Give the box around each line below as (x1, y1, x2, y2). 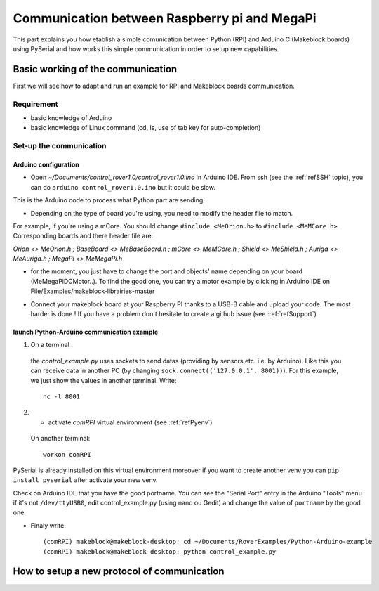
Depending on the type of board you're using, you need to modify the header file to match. (30, 209, 293, 217)
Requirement (13, 99, 59, 109)
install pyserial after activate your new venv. (13, 476, 158, 484)
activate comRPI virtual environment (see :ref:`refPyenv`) (48, 418, 213, 427)
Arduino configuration (13, 160, 80, 169)
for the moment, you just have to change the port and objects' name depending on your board (30, 267, 303, 275)
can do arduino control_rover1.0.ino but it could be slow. (30, 183, 215, 191)
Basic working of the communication (13, 63, 178, 75)
